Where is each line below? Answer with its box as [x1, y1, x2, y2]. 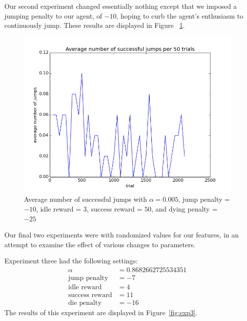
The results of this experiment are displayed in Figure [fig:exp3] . [4, 307, 198, 318]
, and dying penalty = [151, 203, 218, 214]
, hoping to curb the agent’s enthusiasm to [116, 10, 244, 21]
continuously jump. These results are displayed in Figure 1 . [4, 20, 185, 30]
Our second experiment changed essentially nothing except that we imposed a [4, 1, 237, 11]
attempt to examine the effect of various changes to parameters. [4, 239, 196, 249]
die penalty [68, 300, 102, 307]
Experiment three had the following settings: [4, 256, 138, 266]
